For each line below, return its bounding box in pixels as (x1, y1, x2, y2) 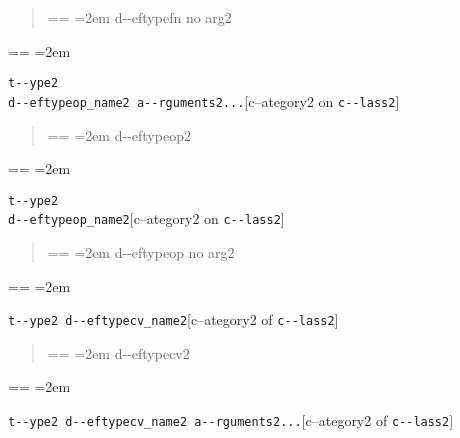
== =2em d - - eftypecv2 (47, 342, 190, 363)
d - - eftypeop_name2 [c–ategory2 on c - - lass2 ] (8, 208, 285, 229)
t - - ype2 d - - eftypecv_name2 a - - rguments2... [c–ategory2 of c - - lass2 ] (8, 410, 454, 431)
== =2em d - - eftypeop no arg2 (47, 242, 235, 262)
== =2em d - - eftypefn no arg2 (47, 7, 232, 27)
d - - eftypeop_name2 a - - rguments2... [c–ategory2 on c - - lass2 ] (8, 90, 400, 111)
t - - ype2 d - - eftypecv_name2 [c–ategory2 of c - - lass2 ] (8, 309, 339, 330)
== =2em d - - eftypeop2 (47, 124, 191, 145)
